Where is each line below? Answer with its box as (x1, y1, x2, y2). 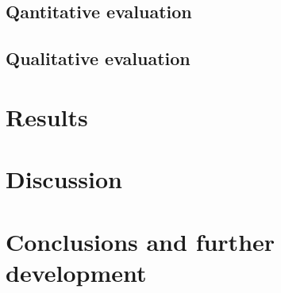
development (6, 256, 147, 288)
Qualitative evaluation (6, 46, 191, 71)
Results (6, 100, 88, 133)
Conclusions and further (6, 225, 275, 257)
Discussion (6, 163, 122, 195)
